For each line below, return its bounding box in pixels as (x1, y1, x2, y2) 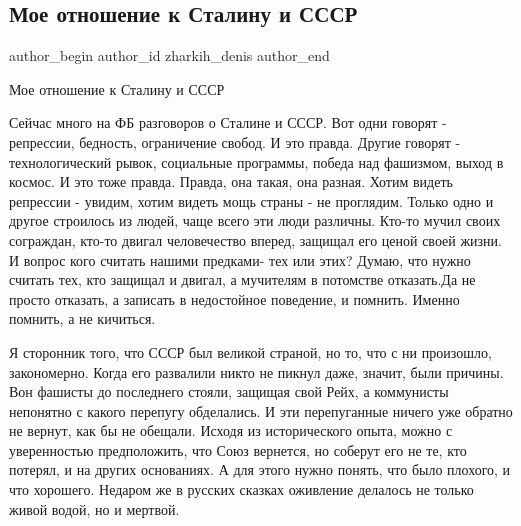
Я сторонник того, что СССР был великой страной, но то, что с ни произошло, (9, 341, 492, 362)
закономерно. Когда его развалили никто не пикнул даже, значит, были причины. (9, 361, 504, 382)
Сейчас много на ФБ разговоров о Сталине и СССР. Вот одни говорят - (9, 112, 447, 133)
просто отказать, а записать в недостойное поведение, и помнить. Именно (9, 288, 460, 309)
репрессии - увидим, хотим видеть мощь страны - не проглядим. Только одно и (9, 190, 494, 211)
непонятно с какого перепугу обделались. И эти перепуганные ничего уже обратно (9, 400, 513, 421)
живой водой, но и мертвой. (9, 498, 180, 519)
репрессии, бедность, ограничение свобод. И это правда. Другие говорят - (9, 131, 461, 152)
